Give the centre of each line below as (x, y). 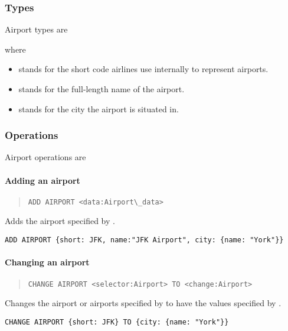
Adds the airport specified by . (60, 221)
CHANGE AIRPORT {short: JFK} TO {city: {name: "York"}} (117, 322)
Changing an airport (47, 262)
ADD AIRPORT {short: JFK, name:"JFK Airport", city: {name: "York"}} (144, 240)
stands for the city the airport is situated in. (99, 108)
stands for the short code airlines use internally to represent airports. (143, 69)
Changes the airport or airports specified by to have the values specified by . (143, 303)
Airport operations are (45, 157)
